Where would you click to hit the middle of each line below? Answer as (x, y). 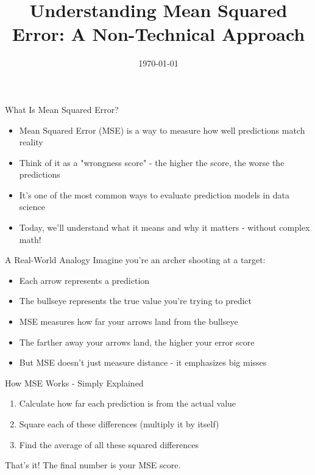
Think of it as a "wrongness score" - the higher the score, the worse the (152, 162)
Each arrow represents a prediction (84, 280)
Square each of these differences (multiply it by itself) (119, 424)
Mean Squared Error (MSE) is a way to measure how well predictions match (162, 130)
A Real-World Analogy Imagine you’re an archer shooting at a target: (135, 260)
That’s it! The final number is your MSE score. (93, 465)
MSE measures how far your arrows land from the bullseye (129, 321)
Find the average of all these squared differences (109, 444)
